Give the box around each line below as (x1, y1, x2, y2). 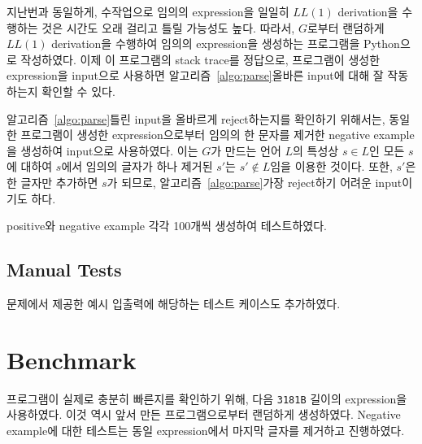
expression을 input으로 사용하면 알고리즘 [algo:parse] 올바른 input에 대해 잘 (7, 67, 384, 84)
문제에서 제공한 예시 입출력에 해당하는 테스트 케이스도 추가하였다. (7, 294, 341, 311)
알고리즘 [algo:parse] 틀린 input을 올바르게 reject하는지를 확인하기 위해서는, (7, 110, 385, 127)
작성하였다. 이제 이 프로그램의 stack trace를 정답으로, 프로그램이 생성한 (20, 50, 381, 67)
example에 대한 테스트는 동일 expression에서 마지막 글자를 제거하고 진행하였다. (7, 421, 405, 438)
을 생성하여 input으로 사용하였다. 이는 (7, 141, 198, 159)
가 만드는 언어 (211, 141, 281, 159)
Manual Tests (7, 257, 122, 282)
